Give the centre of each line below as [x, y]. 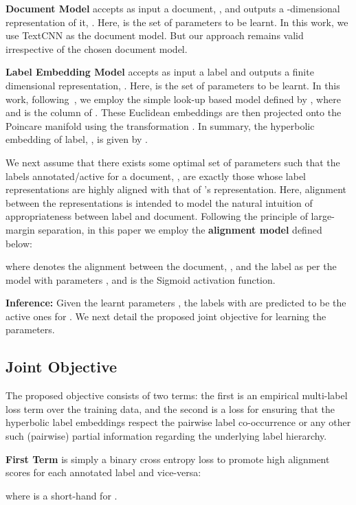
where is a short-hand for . [62, 495]
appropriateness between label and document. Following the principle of [157, 216]
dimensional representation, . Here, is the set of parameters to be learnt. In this [173, 85]
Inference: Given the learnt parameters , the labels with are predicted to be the [176, 303]
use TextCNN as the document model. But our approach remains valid [155, 35]
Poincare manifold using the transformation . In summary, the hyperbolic [160, 125]
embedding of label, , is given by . [77, 139]
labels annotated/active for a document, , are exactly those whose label [156, 176]
